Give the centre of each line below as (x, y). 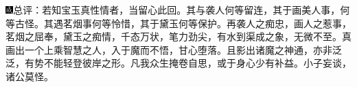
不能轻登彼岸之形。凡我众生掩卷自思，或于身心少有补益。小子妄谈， (197, 63)
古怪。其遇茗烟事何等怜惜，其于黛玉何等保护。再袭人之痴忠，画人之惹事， (183, 23)
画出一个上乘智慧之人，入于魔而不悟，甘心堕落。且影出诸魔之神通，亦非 (169, 49)
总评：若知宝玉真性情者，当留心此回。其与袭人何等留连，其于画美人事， (177, 10)
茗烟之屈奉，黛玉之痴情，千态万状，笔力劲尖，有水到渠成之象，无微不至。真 (178, 36)
